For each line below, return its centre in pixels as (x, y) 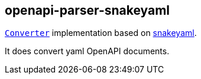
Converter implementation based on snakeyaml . (101, 33)
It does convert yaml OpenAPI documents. (87, 51)
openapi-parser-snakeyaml (87, 10)
